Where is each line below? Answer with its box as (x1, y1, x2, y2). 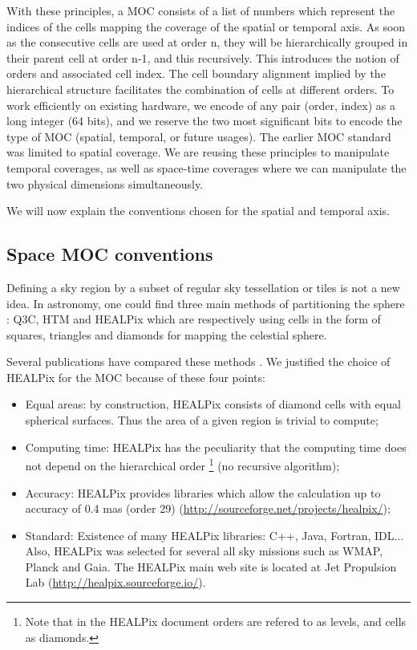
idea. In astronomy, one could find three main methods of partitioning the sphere (6, 295, 405, 311)
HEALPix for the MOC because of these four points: (6, 368, 265, 385)
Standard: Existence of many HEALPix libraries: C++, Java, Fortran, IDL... (25, 526, 404, 543)
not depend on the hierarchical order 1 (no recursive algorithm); (25, 455, 340, 473)
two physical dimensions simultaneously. (6, 175, 203, 192)
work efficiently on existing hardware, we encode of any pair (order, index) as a (6, 96, 395, 113)
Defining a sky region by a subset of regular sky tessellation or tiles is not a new (6, 278, 400, 295)
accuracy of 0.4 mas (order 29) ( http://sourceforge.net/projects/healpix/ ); (25, 500, 391, 517)
